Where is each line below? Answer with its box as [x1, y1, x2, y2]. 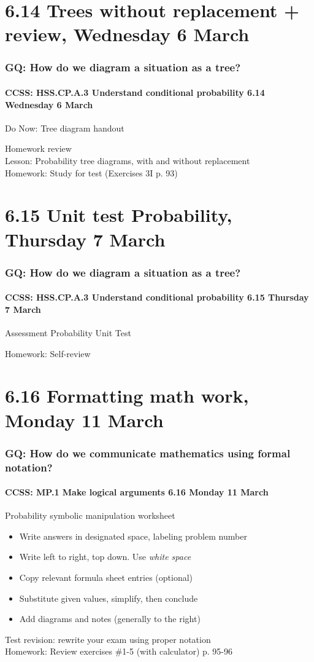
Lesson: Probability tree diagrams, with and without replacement [5, 154, 250, 167]
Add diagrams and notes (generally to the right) [19, 612, 201, 625]
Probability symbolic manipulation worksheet [5, 509, 175, 522]
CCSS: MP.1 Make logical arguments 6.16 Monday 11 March [5, 486, 269, 498]
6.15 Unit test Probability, [5, 202, 232, 227]
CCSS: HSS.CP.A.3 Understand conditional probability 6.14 [5, 86, 265, 98]
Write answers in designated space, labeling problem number [19, 529, 247, 542]
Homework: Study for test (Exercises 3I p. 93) [5, 166, 178, 179]
